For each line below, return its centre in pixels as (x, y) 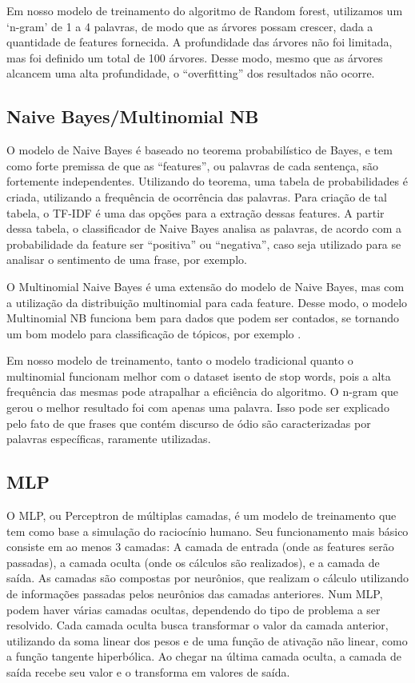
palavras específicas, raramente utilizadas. (109, 439)
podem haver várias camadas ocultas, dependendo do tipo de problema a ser (194, 609)
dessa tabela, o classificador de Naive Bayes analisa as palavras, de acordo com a (204, 228)
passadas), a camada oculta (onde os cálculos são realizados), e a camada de (193, 562)
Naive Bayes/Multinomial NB (133, 116)
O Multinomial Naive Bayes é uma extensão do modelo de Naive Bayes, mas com (206, 286)
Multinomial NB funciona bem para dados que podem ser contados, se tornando (203, 318)
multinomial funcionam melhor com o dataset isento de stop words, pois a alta (199, 375)
